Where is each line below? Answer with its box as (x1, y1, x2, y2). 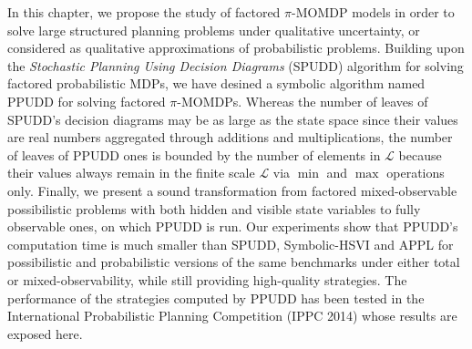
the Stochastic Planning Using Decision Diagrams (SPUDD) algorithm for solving (7, 56, 464, 75)
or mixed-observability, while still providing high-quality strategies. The (7, 270, 407, 289)
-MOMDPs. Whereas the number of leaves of (177, 91, 428, 110)
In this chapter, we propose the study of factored (7, 3, 281, 21)
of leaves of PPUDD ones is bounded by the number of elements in (7, 145, 381, 164)
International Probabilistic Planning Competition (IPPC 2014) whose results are (7, 306, 457, 325)
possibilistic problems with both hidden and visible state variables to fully (7, 199, 421, 218)
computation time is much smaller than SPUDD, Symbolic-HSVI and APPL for (7, 234, 454, 253)
